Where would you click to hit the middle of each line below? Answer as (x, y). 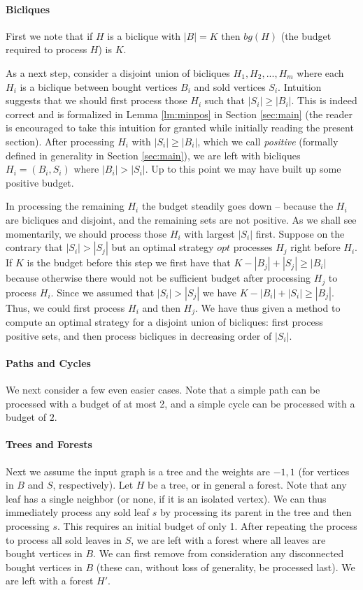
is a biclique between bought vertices (99, 86)
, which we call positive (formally (268, 141)
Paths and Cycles (48, 362)
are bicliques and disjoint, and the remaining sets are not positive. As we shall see (181, 219)
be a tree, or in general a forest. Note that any (247, 485)
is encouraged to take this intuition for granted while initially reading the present (180, 128)
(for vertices (324, 471)
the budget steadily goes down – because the (237, 206)
